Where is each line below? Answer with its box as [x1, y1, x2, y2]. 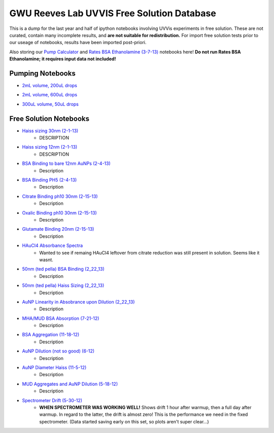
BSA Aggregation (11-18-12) [22, 332, 80, 338]
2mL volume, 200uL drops [22, 83, 78, 89]
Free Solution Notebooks [9, 114, 90, 123]
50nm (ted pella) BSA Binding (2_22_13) [22, 266, 105, 272]
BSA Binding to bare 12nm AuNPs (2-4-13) [22, 160, 111, 167]
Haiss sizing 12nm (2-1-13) [22, 144, 78, 150]
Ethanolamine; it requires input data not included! [9, 56, 116, 62]
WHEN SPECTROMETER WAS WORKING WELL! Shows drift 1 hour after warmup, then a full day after [39, 404, 252, 410]
